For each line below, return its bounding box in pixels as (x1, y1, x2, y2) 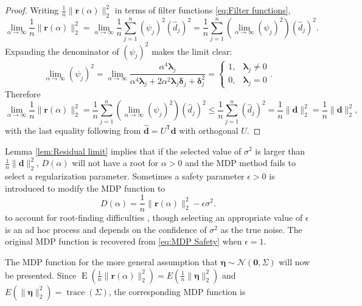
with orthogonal (179, 123, 238, 136)
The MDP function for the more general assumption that (5, 255, 218, 268)
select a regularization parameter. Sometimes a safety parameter (5, 169, 245, 182)
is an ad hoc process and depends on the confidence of (5, 223, 207, 235)
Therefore (5, 87, 41, 100)
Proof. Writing (5, 4, 59, 16)
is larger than (255, 144, 305, 157)
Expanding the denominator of (5, 44, 119, 57)
